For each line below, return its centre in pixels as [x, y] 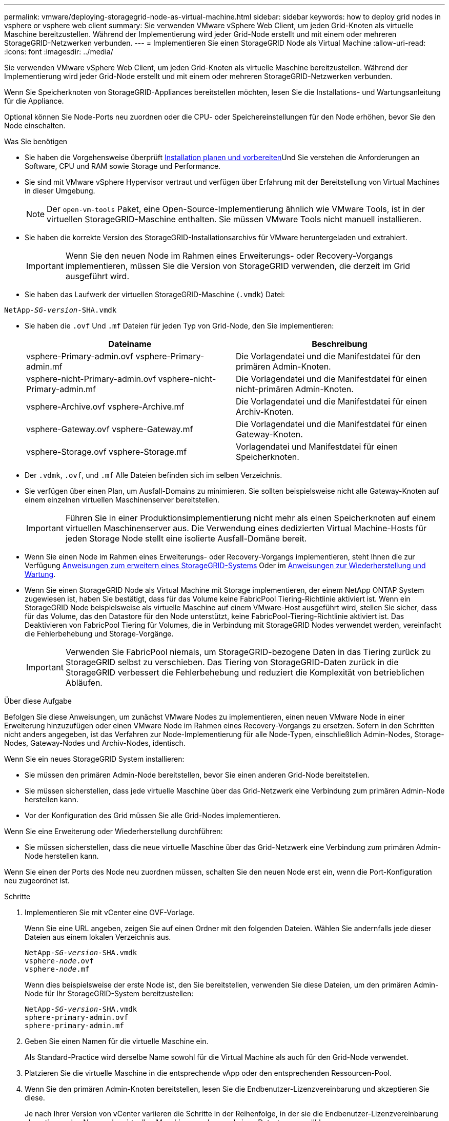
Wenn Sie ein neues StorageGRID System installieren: [94, 759]
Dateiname [130, 344]
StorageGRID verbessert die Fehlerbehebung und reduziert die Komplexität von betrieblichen [245, 672]
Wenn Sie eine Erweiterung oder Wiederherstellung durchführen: [114, 831]
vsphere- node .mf [57, 969]
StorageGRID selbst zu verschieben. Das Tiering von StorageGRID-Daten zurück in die [232, 662]
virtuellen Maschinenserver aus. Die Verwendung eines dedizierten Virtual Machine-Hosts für [246, 528]
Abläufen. [84, 683]
